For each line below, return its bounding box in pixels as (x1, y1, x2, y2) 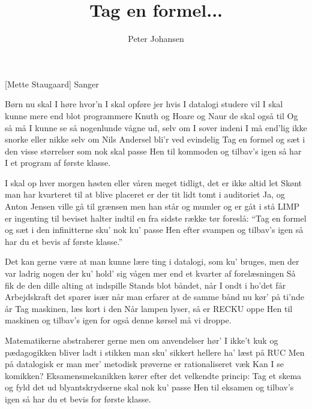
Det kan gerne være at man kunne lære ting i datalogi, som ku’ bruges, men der (5, 255, 299, 268)
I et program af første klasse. (5, 156, 111, 169)
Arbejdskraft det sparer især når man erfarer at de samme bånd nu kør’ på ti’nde (5, 290, 304, 303)
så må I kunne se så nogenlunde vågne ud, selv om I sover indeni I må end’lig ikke (5, 121, 307, 134)
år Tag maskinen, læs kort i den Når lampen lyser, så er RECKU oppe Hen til (5, 302, 293, 314)
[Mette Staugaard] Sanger (5, 77, 99, 90)
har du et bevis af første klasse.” (5, 235, 122, 247)
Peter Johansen (128, 32, 184, 45)
